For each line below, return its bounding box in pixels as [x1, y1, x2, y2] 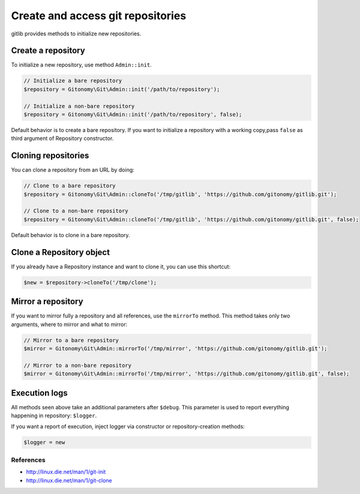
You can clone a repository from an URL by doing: [11, 166, 134, 173]
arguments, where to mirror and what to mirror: [11, 321, 128, 328]
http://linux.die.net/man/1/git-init [26, 468, 106, 475]
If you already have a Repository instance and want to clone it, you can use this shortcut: [11, 263, 231, 270]
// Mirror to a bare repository [23, 337, 119, 343]
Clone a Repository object [11, 247, 110, 258]
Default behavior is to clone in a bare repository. [11, 231, 130, 238]
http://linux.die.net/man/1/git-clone [26, 477, 112, 484]
